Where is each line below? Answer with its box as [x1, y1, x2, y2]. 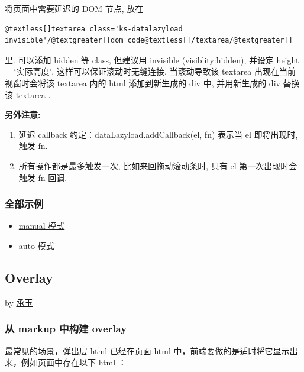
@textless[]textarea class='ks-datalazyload [5, 24, 183, 33]
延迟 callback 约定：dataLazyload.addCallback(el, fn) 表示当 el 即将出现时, [18, 128, 298, 140]
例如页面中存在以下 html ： [21, 356, 127, 368]
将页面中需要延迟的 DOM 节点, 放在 [5, 2, 144, 14]
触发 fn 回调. [18, 171, 67, 183]
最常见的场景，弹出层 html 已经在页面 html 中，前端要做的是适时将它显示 [5, 344, 290, 357]
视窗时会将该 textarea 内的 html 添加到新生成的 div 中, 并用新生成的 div [5, 76, 280, 89]
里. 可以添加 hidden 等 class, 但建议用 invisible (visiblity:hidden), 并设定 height [5, 53, 299, 66]
